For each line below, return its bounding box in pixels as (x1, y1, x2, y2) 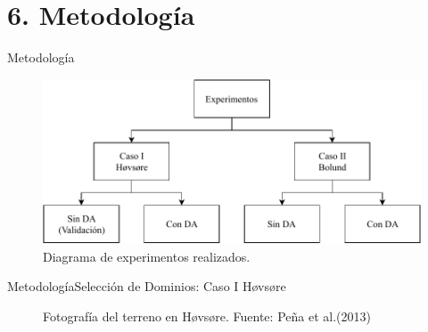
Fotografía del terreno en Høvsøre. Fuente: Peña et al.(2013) (43, 306, 371, 325)
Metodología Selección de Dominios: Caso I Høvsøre (7, 277, 286, 296)
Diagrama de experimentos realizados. (43, 247, 251, 265)
